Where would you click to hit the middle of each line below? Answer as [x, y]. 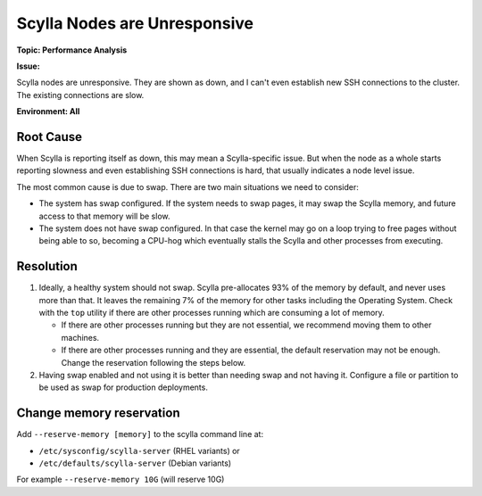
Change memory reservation [98, 413]
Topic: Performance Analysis [72, 50]
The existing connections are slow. [80, 95]
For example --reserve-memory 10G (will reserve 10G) [120, 479]
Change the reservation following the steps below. [154, 362]
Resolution [47, 266]
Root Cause [50, 137]
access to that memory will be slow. [104, 216]
